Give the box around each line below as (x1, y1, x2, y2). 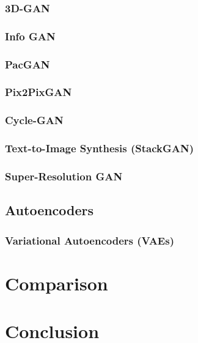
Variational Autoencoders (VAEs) (5, 232, 174, 248)
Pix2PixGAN (5, 84, 72, 100)
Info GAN (5, 28, 56, 43)
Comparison (5, 270, 108, 295)
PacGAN (5, 56, 50, 72)
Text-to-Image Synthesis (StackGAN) (5, 141, 194, 156)
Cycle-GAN (5, 112, 64, 128)
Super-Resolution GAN (5, 168, 123, 183)
